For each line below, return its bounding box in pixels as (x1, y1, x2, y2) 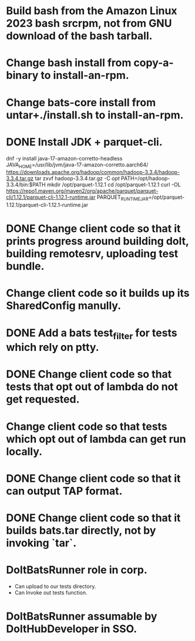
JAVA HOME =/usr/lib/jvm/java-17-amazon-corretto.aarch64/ (6, 161, 149, 169)
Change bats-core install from (6, 96, 156, 109)
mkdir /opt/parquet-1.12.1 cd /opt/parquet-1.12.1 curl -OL (46, 181, 181, 188)
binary (6, 69, 39, 82)
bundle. (6, 259, 45, 273)
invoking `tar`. (6, 537, 77, 550)
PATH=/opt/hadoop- (121, 175, 170, 182)
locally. (6, 445, 43, 458)
